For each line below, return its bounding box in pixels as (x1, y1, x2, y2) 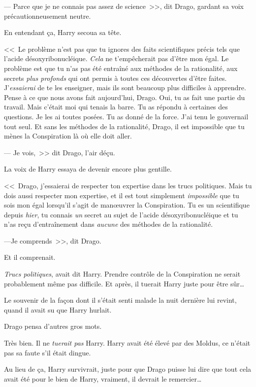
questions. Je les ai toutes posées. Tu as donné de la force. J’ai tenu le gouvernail (4, 111, 249, 121)
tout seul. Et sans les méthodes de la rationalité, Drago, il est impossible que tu (4, 121, 245, 131)
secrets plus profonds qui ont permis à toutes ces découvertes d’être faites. (4, 72, 227, 83)
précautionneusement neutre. (4, 10, 91, 21)
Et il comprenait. (4, 252, 56, 262)
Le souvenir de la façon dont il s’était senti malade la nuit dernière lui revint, (4, 295, 237, 305)
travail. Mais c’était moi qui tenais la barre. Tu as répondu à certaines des (4, 102, 228, 112)
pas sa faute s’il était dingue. (4, 347, 91, 357)
